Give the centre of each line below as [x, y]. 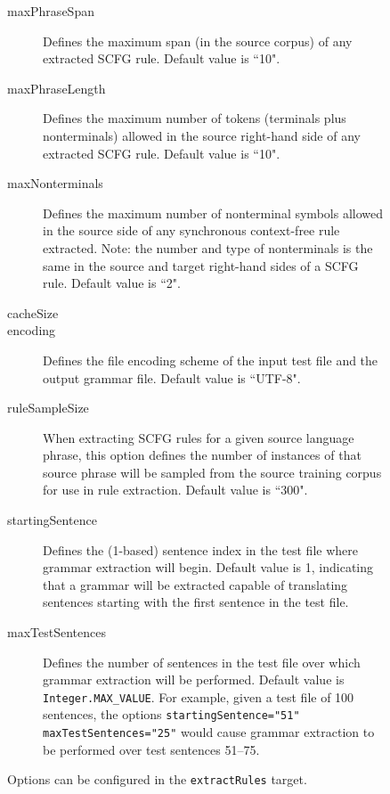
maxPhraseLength [57, 88]
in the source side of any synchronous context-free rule [191, 230]
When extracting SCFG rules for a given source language [199, 437]
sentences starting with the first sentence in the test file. [196, 602]
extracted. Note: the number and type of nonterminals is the [208, 247]
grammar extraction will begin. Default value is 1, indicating [208, 567]
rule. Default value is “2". [112, 283]
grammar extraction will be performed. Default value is [194, 679]
